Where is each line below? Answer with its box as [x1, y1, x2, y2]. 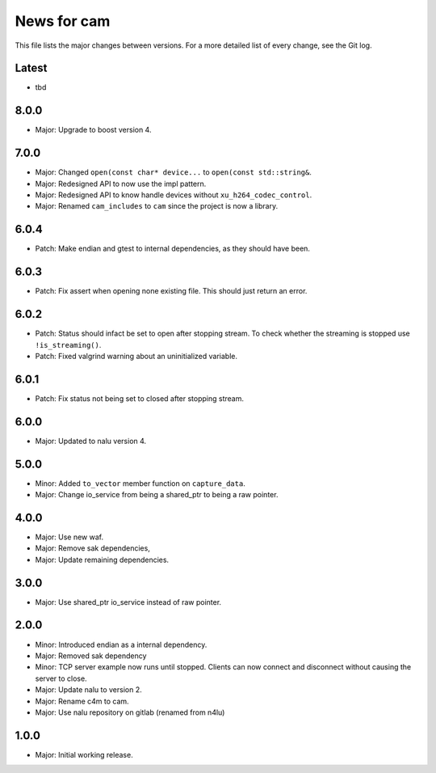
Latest [15, 61, 48, 75]
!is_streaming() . [35, 340, 102, 349]
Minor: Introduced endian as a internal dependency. [35, 640, 208, 649]
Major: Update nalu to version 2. [35, 685, 142, 695]
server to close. [35, 674, 88, 683]
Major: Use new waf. [35, 532, 104, 542]
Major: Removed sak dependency [35, 651, 147, 661]
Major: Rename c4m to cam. [35, 696, 129, 706]
